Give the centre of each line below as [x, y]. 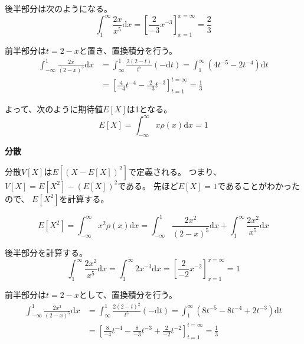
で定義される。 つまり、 [174, 171]
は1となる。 [149, 109]
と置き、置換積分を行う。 [128, 50]
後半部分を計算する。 [46, 253]
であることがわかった [259, 185]
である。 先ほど [148, 185]
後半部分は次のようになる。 [58, 8]
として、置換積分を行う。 [128, 295]
